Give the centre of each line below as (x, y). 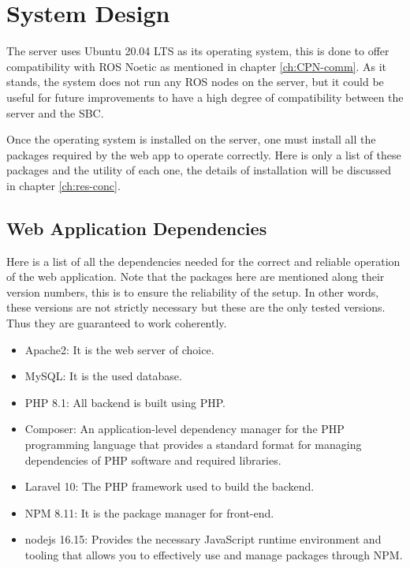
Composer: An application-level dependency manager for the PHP (184, 429)
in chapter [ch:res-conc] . (63, 185)
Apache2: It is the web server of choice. (119, 349)
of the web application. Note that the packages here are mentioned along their (196, 277)
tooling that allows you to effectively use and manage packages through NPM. (214, 554)
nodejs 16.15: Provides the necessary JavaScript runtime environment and (203, 539)
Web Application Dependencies (137, 228)
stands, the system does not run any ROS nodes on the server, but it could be (195, 82)
